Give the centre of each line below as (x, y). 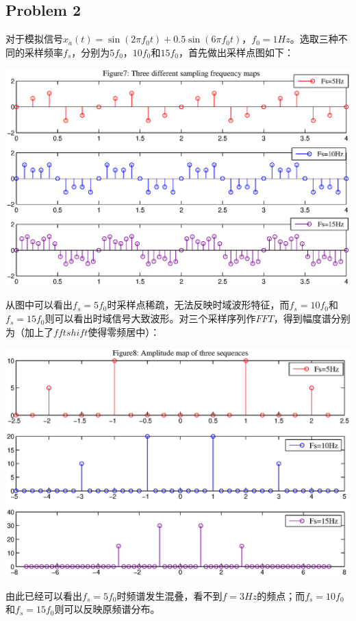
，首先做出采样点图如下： (236, 52)
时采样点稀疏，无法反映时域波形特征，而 (198, 305)
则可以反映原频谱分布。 (107, 609)
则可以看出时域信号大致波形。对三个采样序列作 (150, 318)
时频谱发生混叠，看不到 (169, 595)
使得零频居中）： (124, 331)
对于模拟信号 (34, 39)
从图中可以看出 (39, 305)
